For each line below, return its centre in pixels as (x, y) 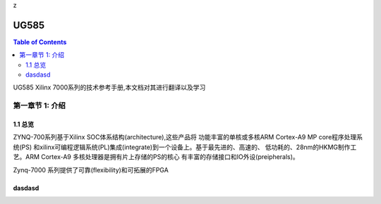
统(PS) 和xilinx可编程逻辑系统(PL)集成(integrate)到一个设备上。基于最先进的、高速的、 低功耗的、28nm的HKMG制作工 (185, 147)
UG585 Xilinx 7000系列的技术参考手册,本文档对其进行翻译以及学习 (109, 87)
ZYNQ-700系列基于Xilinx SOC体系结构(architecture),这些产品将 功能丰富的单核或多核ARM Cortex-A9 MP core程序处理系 (188, 137)
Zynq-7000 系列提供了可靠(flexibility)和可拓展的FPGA (91, 170)
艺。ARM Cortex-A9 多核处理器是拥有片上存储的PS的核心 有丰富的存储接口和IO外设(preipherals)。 (156, 157)
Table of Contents (40, 42)
